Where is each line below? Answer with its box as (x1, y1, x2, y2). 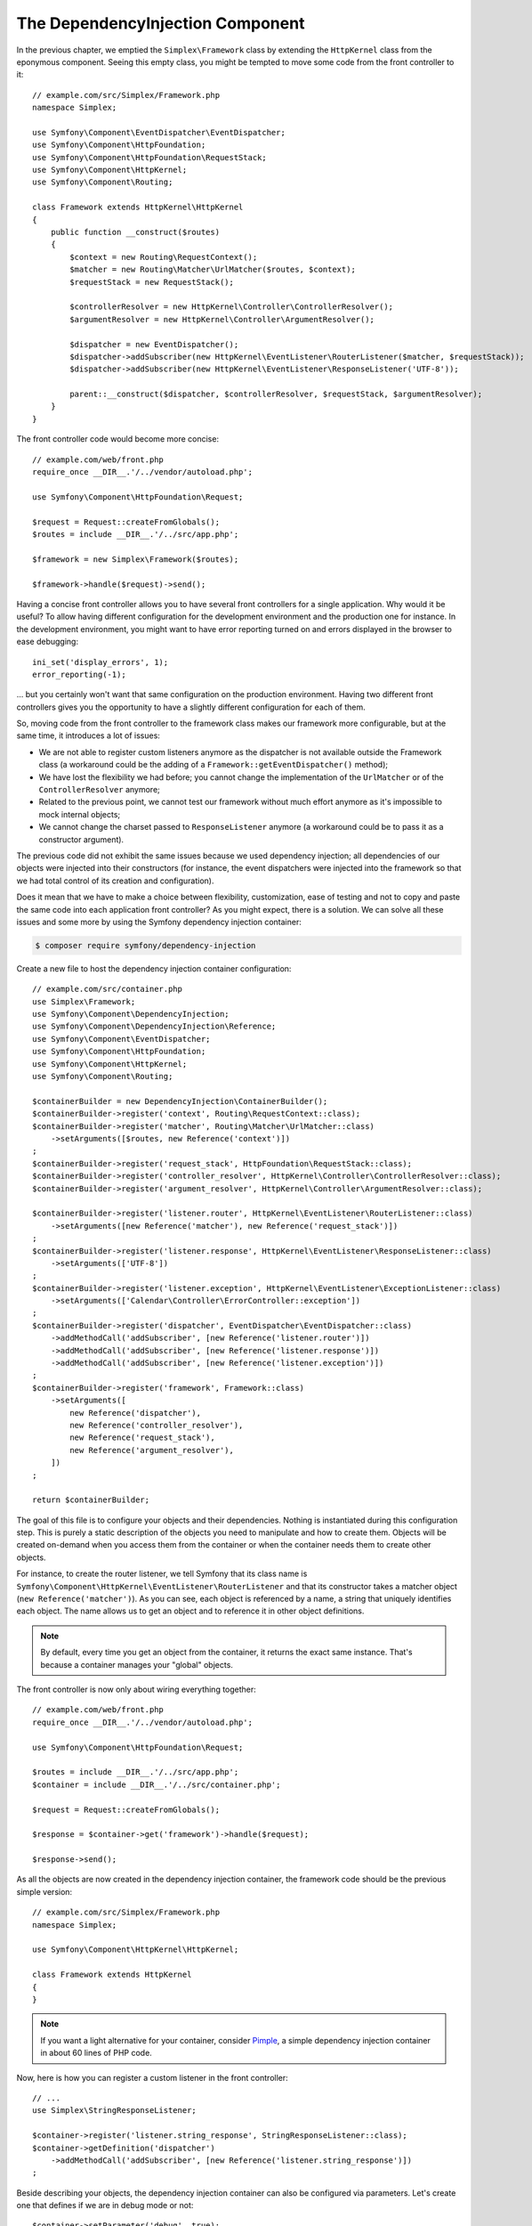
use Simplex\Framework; (32, 996, 136, 1006)
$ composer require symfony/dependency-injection (35, 940, 256, 950)
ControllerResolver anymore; (38, 784, 160, 795)
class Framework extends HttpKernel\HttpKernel (32, 202, 244, 213)
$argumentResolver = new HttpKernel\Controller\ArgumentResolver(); (69, 314, 375, 324)
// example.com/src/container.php (32, 984, 182, 995)
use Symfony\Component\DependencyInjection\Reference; (32, 1021, 277, 1032)
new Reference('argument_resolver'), (69, 1445, 235, 1455)
